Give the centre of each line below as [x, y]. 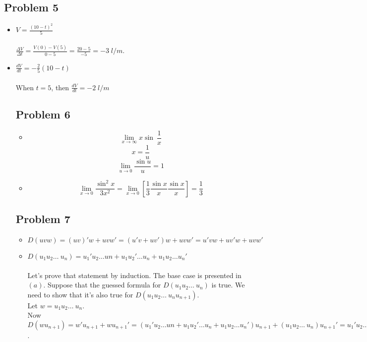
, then [60, 87]
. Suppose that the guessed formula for [102, 285]
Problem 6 [43, 114]
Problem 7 [43, 219]
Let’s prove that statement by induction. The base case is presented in [134, 275]
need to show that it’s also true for [80, 294]
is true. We [228, 285]
